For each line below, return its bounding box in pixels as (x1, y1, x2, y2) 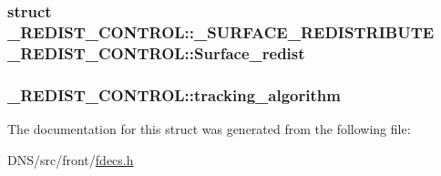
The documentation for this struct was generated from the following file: (7, 119, 411, 138)
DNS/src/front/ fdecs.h (7, 150, 134, 169)
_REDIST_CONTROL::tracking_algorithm (7, 83, 341, 106)
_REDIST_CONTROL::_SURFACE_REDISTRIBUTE (7, 20, 435, 43)
